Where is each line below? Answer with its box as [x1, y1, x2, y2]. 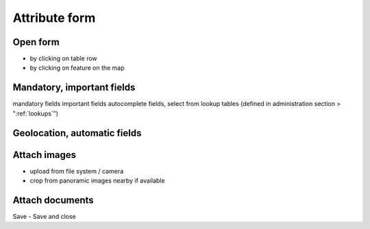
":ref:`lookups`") [12, 109, 58, 118]
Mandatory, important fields [12, 82, 136, 94]
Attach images [12, 149, 77, 161]
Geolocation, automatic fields [12, 127, 142, 139]
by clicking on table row [29, 55, 97, 63]
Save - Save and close [12, 212, 77, 220]
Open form [12, 36, 60, 48]
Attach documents [12, 194, 94, 206]
